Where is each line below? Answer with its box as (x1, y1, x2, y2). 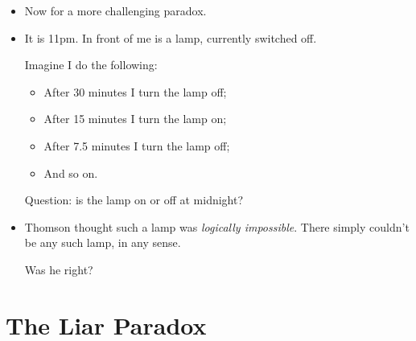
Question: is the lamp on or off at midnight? (24, 191, 244, 208)
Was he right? (24, 261, 93, 277)
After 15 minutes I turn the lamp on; (43, 110, 227, 127)
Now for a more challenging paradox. (24, 2, 207, 18)
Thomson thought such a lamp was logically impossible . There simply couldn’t (24, 218, 410, 235)
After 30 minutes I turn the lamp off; (43, 83, 227, 100)
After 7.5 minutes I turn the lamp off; (43, 137, 230, 154)
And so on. (43, 164, 98, 181)
